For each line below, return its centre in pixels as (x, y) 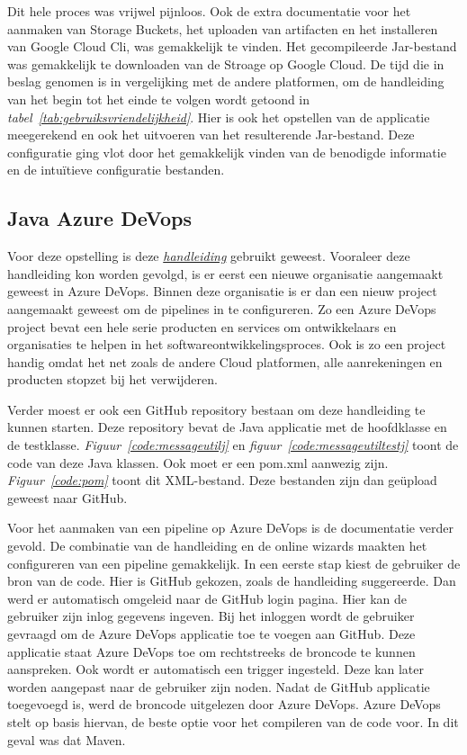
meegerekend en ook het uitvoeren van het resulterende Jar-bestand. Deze (211, 135)
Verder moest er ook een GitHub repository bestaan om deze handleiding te (216, 409)
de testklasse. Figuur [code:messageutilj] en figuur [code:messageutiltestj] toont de (233, 445)
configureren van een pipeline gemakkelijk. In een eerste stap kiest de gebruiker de (234, 563)
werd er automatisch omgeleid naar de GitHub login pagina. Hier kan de (207, 598)
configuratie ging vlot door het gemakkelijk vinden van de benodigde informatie (227, 152)
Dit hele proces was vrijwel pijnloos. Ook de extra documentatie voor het (209, 11)
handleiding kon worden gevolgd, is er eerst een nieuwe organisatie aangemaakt (225, 273)
